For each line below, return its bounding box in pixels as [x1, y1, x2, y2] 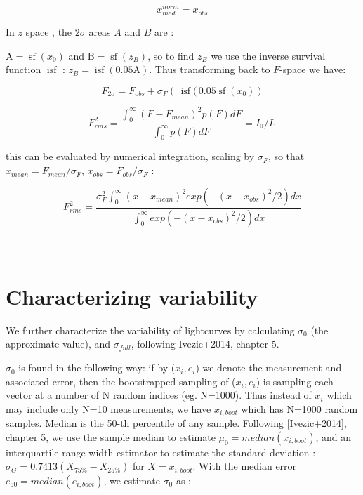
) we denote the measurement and [195, 360, 342, 375]
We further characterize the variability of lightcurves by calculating [6, 322, 295, 337]
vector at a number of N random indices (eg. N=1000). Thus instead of [6, 388, 312, 402]
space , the [25, 25, 72, 39]
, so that [268, 149, 305, 164]
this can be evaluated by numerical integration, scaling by [6, 149, 255, 164]
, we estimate [103, 473, 160, 487]
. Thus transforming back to [149, 62, 270, 77]
